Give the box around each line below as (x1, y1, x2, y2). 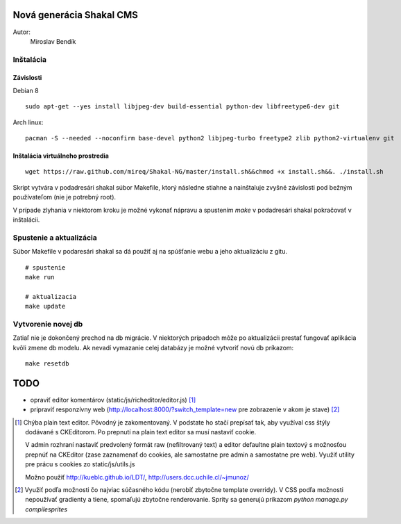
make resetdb (25, 360, 69, 368)
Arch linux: (12, 118, 44, 126)
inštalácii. (12, 215, 40, 224)
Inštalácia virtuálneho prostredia (12, 152, 109, 160)
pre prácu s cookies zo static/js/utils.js (25, 460, 135, 468)
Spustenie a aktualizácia (12, 233, 97, 243)
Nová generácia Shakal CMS (12, 9, 138, 21)
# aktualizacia (25, 293, 77, 300)
